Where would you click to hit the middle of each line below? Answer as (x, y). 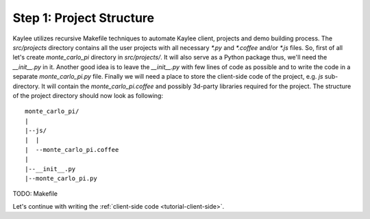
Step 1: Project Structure (83, 18)
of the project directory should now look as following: (88, 95)
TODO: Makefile (35, 194)
